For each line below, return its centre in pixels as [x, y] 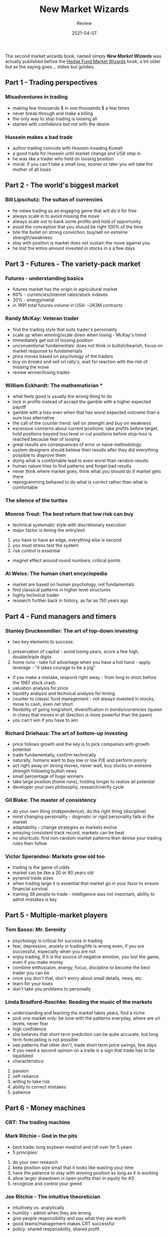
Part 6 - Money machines [45, 1108]
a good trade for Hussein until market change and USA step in [76, 153]
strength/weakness [32, 237]
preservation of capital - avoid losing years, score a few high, [76, 652]
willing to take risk [31, 1081]
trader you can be [31, 973]
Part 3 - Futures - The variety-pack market [73, 264]
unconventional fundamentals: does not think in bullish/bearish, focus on [88, 345]
